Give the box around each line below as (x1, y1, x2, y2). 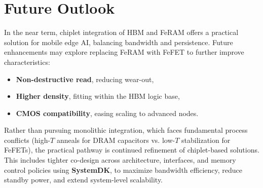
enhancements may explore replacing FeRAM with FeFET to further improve (4, 47, 244, 57)
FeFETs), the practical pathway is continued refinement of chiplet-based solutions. (4, 144, 259, 155)
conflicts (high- (4, 134, 51, 145)
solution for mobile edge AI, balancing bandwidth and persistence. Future (4, 36, 233, 47)
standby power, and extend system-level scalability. (4, 174, 163, 185)
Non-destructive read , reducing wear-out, (16, 73, 154, 84)
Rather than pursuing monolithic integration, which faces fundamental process (4, 125, 248, 135)
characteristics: (4, 56, 50, 67)
